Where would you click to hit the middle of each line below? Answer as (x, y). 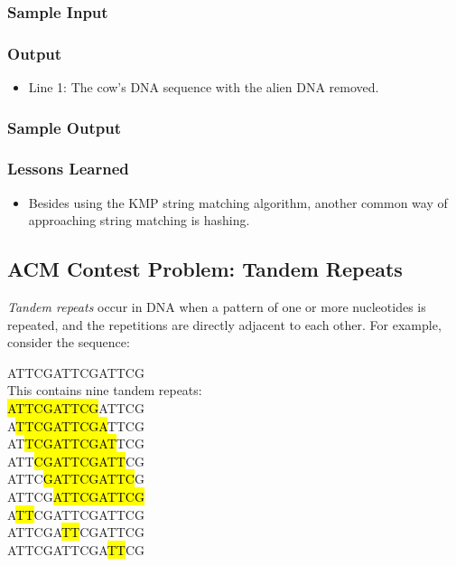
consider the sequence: (69, 342)
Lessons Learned (68, 169)
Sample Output (64, 127)
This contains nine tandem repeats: (105, 390)
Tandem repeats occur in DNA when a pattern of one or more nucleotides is (217, 307)
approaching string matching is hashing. (139, 220)
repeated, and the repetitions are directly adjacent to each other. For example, (224, 324)
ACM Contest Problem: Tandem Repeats (205, 269)
